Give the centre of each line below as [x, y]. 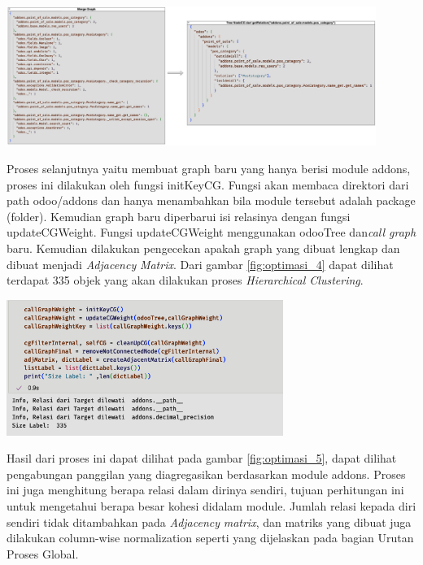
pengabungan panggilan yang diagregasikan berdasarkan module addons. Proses [206, 474]
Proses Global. [43, 553]
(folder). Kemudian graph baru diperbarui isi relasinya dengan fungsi [179, 216]
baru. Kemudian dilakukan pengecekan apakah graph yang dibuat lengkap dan [203, 248]
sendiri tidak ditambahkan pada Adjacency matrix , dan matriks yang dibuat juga [209, 522]
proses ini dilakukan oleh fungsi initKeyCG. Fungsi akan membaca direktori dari [208, 184]
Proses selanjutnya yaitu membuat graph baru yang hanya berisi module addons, [209, 168]
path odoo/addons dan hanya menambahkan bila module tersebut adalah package [211, 200]
